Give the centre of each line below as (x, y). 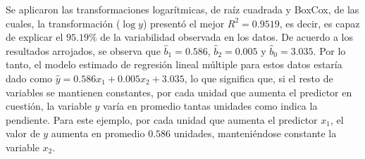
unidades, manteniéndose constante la (255, 133)
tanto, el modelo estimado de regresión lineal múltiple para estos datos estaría (174, 64)
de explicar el (35, 37)
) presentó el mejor (184, 23)
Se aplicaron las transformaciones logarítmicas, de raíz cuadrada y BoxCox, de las (182, 9)
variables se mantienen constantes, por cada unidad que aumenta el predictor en (179, 92)
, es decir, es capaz (320, 23)
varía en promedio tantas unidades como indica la (210, 106)
